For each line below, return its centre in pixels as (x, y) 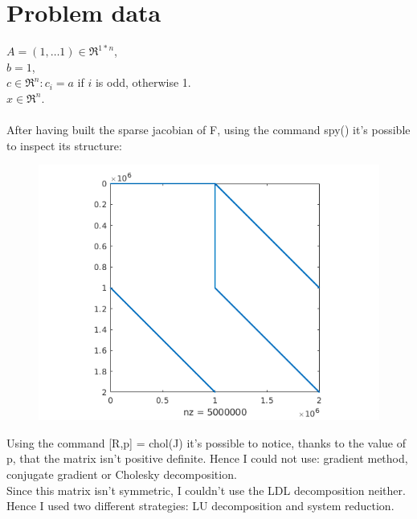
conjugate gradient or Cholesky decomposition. (122, 474)
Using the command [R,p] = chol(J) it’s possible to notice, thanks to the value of (206, 442)
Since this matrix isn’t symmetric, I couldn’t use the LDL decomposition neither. (206, 490)
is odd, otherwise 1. (143, 82)
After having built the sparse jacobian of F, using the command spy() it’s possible (208, 130)
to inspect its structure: (64, 145)
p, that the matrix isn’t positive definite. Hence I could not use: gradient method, (207, 458)
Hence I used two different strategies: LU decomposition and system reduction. (200, 506)
